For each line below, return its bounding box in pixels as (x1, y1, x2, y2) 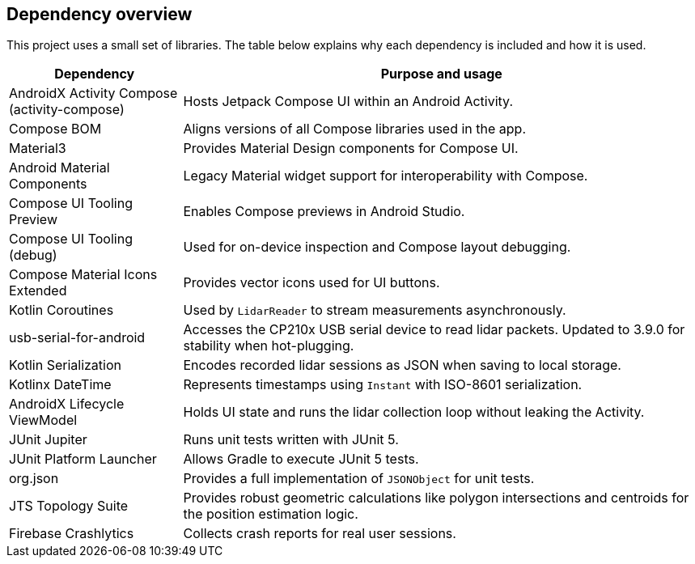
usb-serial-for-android (9, 329, 146, 346)
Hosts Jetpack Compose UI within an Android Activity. (183, 93, 514, 110)
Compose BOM (9, 121, 102, 138)
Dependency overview (6, 4, 193, 24)
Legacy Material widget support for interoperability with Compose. (183, 168, 588, 184)
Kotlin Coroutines (9, 302, 114, 319)
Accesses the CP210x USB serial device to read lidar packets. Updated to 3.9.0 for (183, 321, 685, 338)
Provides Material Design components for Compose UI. (183, 140, 519, 157)
